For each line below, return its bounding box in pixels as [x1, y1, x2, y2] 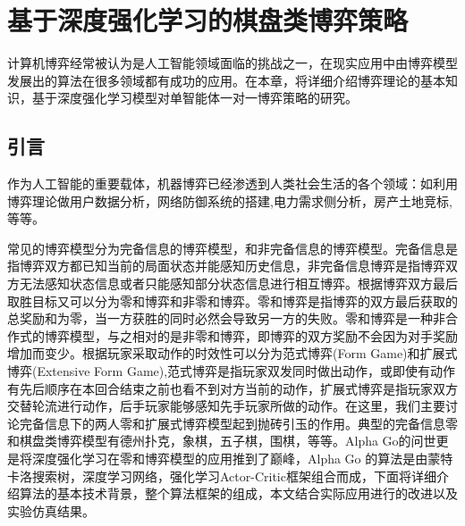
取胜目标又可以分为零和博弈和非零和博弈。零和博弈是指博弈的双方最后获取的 [7, 291, 458, 310]
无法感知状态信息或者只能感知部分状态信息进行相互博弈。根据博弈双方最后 [19, 274, 458, 293]
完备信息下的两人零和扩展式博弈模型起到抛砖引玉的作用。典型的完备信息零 [19, 413, 458, 432]
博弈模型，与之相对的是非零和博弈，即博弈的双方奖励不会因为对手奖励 [44, 326, 458, 345]
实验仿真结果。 [7, 501, 95, 520]
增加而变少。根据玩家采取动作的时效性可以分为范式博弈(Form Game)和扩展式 [7, 344, 458, 363]
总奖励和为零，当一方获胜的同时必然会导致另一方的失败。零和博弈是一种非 [7, 309, 445, 328]
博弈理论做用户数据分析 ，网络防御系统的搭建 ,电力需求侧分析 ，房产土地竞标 [7, 191, 449, 210]
